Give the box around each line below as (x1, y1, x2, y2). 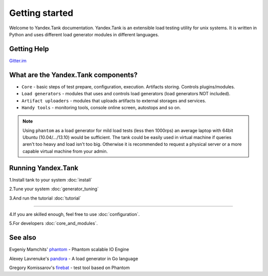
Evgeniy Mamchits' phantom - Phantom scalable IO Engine (9, 246, 129, 253)
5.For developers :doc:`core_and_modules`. (9, 220, 98, 226)
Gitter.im (9, 58, 27, 64)
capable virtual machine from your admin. (22, 148, 108, 154)
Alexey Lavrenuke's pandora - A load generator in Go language (9, 256, 138, 262)
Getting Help (9, 45, 49, 53)
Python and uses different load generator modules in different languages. (9, 31, 159, 37)
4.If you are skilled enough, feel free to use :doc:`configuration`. (9, 211, 140, 217)
